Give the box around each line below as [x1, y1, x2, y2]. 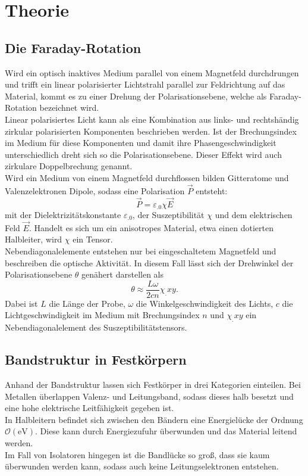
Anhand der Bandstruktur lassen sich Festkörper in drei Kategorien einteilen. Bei [5, 378, 301, 391]
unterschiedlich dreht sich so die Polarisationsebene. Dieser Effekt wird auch [5, 148, 282, 160]
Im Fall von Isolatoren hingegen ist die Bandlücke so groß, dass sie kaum [5, 448, 270, 461]
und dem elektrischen [215, 209, 293, 220]
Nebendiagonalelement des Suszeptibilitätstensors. [5, 321, 187, 334]
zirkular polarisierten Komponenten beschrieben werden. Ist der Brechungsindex [5, 125, 297, 137]
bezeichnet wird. [39, 101, 99, 114]
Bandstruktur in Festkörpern [5, 350, 187, 369]
